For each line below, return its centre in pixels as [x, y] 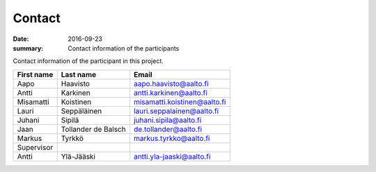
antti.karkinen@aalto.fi [171, 92]
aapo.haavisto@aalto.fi [171, 83]
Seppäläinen [81, 111]
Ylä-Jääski [78, 156]
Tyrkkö [72, 138]
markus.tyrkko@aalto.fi [172, 138]
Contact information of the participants [124, 48]
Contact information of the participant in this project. [88, 61]
